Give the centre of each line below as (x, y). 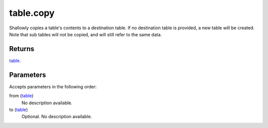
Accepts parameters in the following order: (53, 86)
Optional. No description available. (57, 117)
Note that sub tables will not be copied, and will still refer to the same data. (86, 34)
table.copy (32, 13)
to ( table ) (19, 110)
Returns (22, 49)
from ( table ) (21, 96)
